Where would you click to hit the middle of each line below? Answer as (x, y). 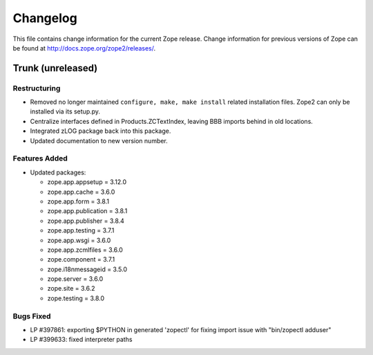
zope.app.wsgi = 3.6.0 (79, 240)
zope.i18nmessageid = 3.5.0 (87, 269)
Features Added (40, 158)
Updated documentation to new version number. (99, 140)
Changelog (45, 18)
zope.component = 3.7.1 (81, 260)
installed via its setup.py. (65, 111)
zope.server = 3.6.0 (75, 279)
